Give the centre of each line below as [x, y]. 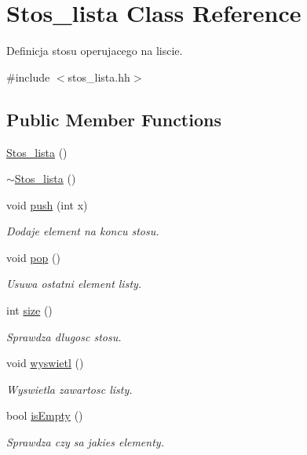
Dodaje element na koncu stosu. [83, 231]
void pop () [33, 257]
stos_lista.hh [99, 76]
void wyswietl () [45, 363]
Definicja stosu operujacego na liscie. [95, 51]
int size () [29, 310]
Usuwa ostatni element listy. [74, 284]
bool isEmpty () [45, 415]
